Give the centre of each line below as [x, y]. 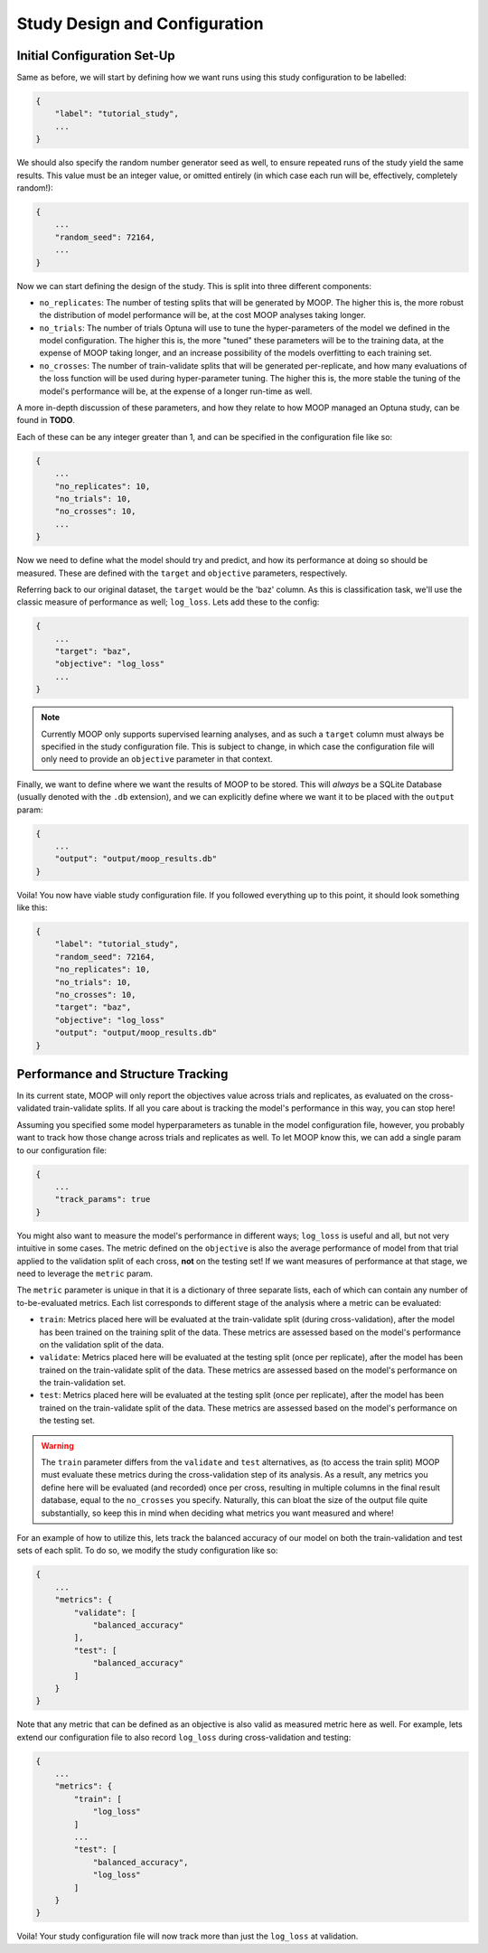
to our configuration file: [62, 1150]
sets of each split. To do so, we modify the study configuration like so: [147, 1551]
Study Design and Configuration [140, 23]
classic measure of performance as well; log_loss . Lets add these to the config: [168, 602]
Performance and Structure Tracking [122, 1074]
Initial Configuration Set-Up [96, 56]
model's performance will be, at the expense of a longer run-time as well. [176, 391]
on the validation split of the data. [102, 1344]
